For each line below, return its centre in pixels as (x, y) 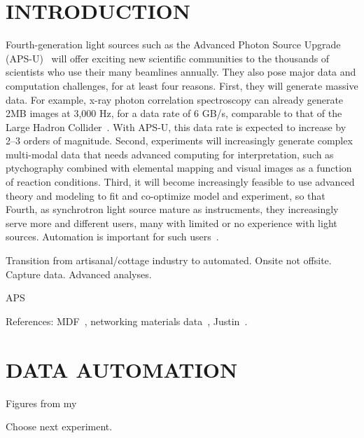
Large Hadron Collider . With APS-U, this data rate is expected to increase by (176, 126)
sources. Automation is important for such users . (112, 237)
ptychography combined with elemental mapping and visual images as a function (179, 168)
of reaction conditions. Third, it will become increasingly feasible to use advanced (180, 182)
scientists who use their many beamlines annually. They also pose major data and (181, 72)
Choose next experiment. (59, 426)
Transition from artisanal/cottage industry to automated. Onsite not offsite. (169, 260)
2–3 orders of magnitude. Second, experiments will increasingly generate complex (179, 141)
